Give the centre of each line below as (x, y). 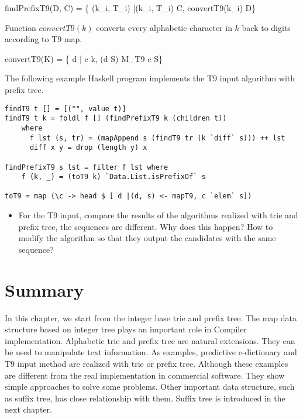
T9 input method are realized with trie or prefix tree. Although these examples (147, 363)
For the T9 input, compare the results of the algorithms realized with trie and (158, 215)
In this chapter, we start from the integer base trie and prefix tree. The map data (151, 317)
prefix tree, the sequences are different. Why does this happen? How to (146, 226)
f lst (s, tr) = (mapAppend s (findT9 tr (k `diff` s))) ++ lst (157, 138)
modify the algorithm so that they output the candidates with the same (147, 238)
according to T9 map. (44, 39)
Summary (44, 289)
